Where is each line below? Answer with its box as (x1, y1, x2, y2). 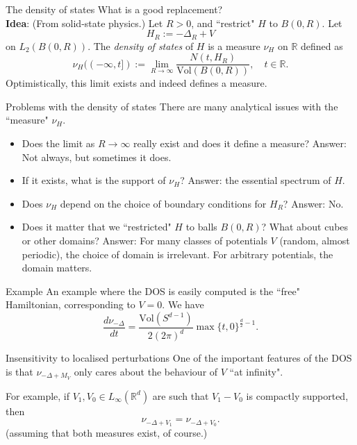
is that (6, 364, 33, 378)
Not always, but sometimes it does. (22, 149, 172, 164)
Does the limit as (22, 136, 95, 151)
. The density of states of (88, 38, 194, 53)
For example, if (6, 388, 70, 403)
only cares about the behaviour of (74, 364, 218, 378)
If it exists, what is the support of (22, 173, 166, 187)
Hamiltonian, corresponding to (6, 297, 135, 312)
